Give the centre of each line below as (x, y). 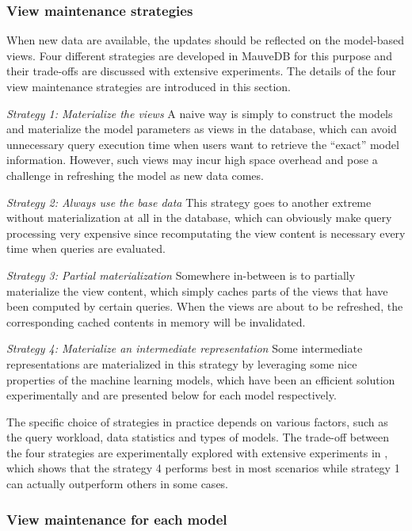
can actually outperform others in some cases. (118, 484)
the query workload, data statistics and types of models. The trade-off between (198, 437)
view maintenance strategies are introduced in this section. (149, 86)
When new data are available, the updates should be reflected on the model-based (205, 40)
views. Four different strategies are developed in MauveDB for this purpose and (199, 55)
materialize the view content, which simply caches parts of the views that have (197, 290)
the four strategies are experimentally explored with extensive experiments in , (197, 452)
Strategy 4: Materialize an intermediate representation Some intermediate (185, 348)
